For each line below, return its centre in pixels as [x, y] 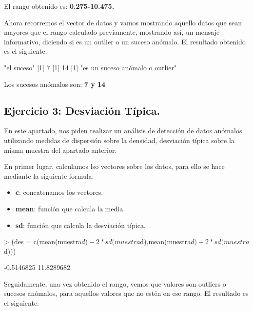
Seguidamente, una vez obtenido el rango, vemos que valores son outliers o [115, 283]
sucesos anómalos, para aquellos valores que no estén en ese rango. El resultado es [126, 293]
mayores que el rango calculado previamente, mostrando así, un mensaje [112, 32]
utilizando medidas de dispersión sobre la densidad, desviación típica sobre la [119, 140]
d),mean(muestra [165, 241]
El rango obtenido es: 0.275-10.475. [59, 6]
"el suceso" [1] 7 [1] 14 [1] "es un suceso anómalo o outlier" [90, 67]
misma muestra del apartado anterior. [60, 150]
